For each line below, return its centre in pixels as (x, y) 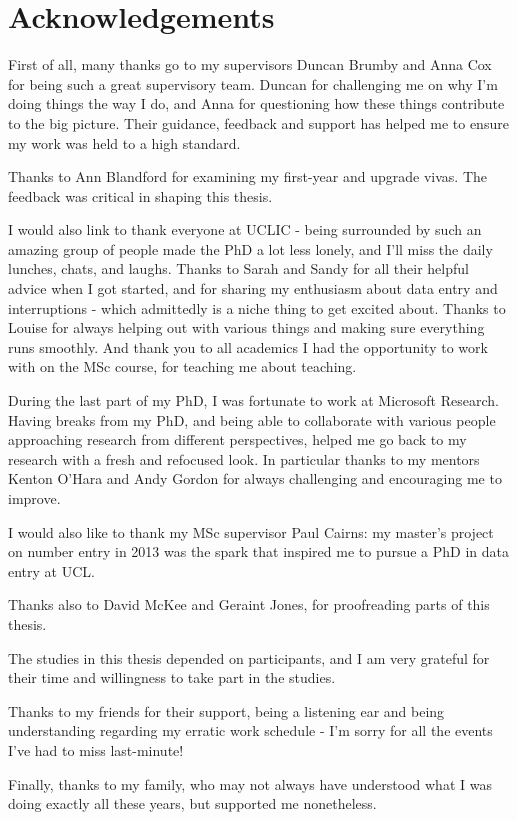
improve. (34, 498)
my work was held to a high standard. (124, 142)
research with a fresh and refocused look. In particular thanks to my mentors (244, 458)
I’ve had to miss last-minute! (96, 749)
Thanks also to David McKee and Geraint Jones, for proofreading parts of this (249, 604)
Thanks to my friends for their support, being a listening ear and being (226, 710)
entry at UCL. (51, 570)
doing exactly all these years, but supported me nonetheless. (192, 803)
